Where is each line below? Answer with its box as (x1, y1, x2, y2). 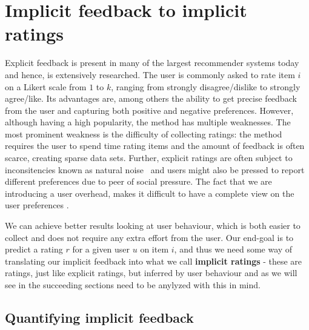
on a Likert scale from (5, 80, 87, 93)
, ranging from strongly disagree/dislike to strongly (111, 80, 301, 93)
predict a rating (5, 243, 63, 256)
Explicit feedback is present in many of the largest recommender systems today (5, 56, 299, 69)
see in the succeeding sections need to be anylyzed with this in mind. (5, 279, 261, 291)
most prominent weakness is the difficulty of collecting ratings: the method (5, 127, 282, 140)
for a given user (72, 243, 130, 256)
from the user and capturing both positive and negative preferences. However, (5, 104, 294, 116)
